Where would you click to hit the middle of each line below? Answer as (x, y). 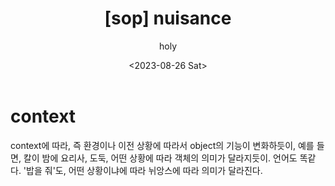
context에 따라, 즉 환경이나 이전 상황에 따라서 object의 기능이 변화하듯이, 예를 (162, 145)
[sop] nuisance (168, 18)
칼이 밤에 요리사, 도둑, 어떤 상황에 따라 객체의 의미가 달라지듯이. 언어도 (160, 158)
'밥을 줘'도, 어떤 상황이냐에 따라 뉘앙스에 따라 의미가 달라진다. (143, 170)
